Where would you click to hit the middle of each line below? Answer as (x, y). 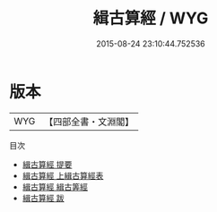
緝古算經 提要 (47, 164)
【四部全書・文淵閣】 (89, 122)
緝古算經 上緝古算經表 (63, 175)
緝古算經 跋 (43, 198)
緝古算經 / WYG (151, 18)
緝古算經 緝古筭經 (55, 187)
